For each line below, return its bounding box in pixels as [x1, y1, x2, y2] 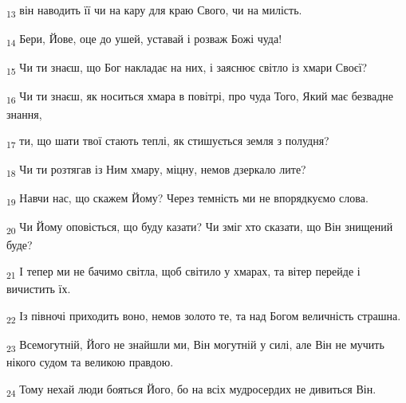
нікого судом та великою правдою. [6, 354, 174, 370]
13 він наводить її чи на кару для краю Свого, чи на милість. [6, 2, 302, 20]
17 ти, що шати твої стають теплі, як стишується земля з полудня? [6, 132, 329, 151]
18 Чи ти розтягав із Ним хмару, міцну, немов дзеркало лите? [6, 161, 306, 180]
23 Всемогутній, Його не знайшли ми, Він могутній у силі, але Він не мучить [6, 336, 384, 354]
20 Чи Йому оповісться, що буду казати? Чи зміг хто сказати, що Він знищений [6, 218, 393, 237]
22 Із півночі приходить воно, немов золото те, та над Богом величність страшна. [6, 307, 401, 326]
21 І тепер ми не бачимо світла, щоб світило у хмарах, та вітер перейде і [6, 263, 361, 281]
